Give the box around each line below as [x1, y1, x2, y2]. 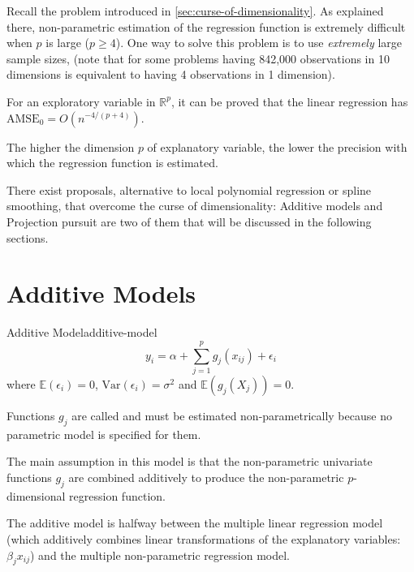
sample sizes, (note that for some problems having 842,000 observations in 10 [6, 49, 390, 67]
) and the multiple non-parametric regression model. [30, 546, 290, 563]
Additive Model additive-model [6, 324, 157, 341]
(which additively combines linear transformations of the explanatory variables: [6, 530, 401, 547]
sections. [6, 229, 49, 246]
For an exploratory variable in [6, 92, 156, 110]
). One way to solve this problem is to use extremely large [115, 34, 402, 51]
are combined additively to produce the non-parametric [68, 468, 344, 485]
